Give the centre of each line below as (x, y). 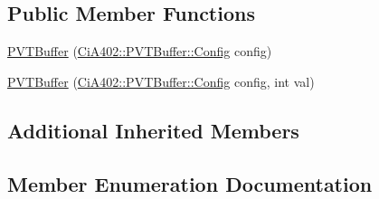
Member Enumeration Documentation (190, 183)
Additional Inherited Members (153, 130)
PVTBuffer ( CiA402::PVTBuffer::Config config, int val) (161, 81)
